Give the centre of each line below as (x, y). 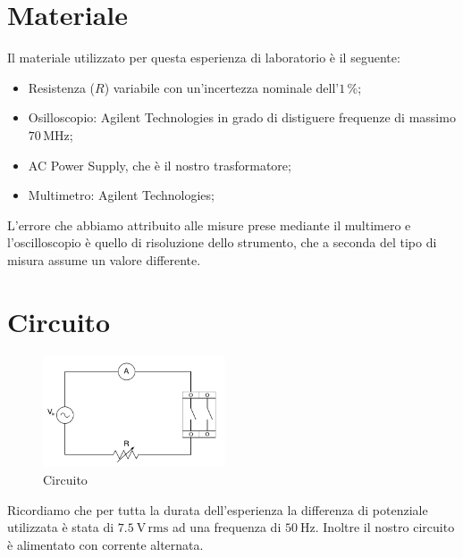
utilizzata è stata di (61, 527)
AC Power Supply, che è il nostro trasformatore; (160, 165)
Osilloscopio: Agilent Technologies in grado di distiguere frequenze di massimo (242, 117)
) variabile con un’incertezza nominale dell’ (222, 87)
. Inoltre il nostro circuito (385, 527)
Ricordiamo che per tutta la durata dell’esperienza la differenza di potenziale (218, 509)
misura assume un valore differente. (104, 259)
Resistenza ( (62, 87)
